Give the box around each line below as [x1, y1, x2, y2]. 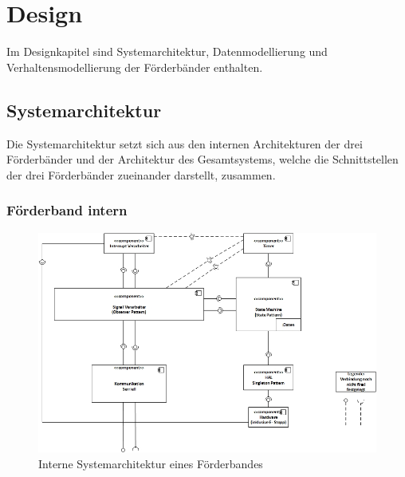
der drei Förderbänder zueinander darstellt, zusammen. [6, 166, 276, 183]
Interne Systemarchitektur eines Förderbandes [38, 455, 263, 471]
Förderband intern [6, 200, 128, 220]
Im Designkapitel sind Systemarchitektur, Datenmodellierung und [6, 43, 328, 60]
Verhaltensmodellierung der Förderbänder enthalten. [6, 58, 263, 75]
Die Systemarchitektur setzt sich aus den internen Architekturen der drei [6, 135, 363, 152]
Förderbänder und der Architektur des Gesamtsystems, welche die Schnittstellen [6, 151, 399, 168]
